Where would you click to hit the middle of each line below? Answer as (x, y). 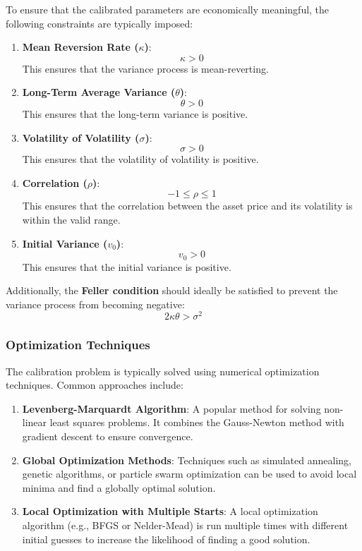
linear (35, 422)
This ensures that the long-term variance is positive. (135, 113)
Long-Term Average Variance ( (99, 92)
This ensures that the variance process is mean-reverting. (145, 68)
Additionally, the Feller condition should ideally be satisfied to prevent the (172, 290)
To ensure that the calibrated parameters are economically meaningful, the (168, 9)
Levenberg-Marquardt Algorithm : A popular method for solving (171, 408)
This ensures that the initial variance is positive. (127, 266)
